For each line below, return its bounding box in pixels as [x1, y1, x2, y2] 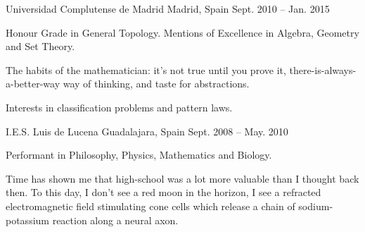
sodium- [298, 198, 333, 213]
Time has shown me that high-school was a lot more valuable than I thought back [6, 171, 359, 185]
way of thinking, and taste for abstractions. [63, 76, 250, 91]
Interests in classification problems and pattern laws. [6, 99, 233, 114]
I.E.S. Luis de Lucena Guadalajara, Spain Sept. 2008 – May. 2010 [6, 123, 288, 138]
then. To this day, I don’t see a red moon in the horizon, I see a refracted [6, 185, 321, 200]
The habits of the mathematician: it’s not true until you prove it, [6, 62, 286, 77]
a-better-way [6, 76, 60, 91]
